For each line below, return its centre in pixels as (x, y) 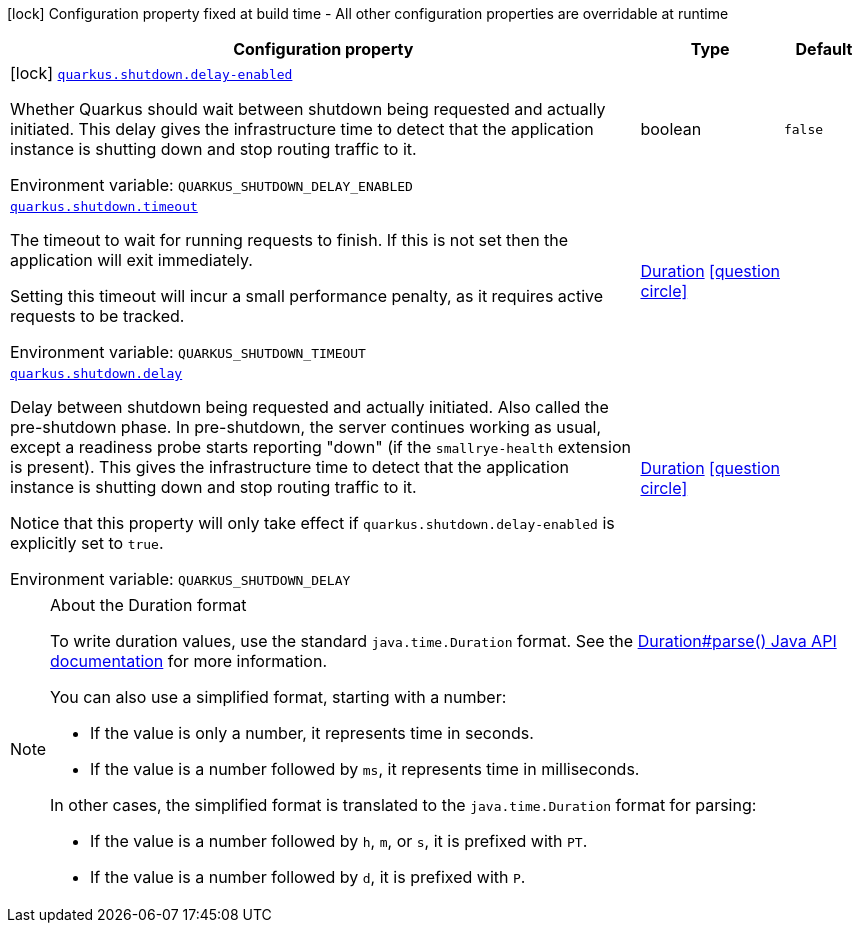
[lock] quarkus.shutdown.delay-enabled (151, 73)
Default (824, 49)
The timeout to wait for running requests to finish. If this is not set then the (289, 240)
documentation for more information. (188, 661)
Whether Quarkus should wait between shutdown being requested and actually (308, 109)
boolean (671, 129)
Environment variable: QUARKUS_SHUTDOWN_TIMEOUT (188, 352)
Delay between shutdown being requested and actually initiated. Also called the (309, 407)
